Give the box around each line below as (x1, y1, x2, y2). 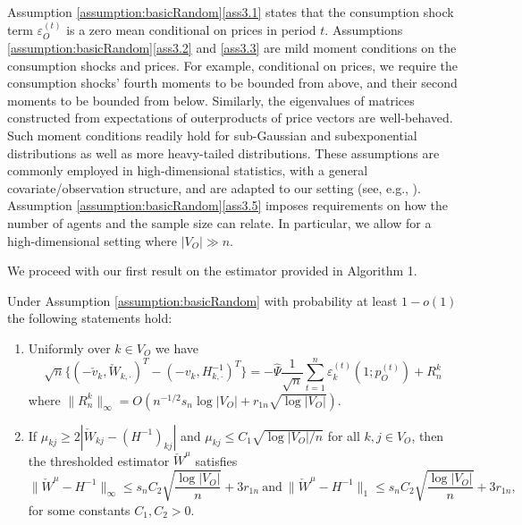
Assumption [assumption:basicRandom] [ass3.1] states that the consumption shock (7, 3, 454, 21)
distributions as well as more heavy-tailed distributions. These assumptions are (7, 143, 440, 162)
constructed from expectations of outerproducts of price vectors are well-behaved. (7, 108, 453, 127)
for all (327, 426, 360, 445)
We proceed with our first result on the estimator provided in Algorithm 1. (7, 261, 417, 280)
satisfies (195, 451, 238, 470)
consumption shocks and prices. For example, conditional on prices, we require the (7, 55, 458, 74)
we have (155, 338, 199, 357)
